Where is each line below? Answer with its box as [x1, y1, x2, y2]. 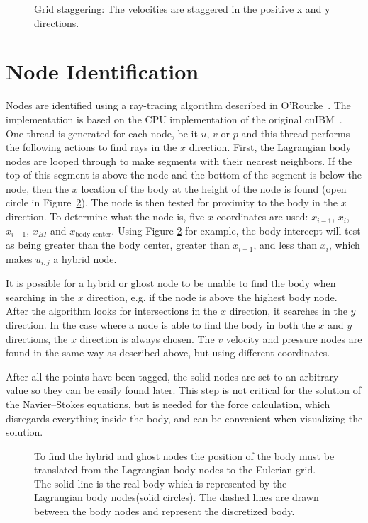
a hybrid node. [53, 251, 117, 266]
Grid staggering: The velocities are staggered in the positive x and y [34, 1, 330, 16]
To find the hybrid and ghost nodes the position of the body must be [34, 448, 335, 463]
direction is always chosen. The [79, 331, 215, 346]
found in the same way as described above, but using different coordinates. [6, 345, 330, 360]
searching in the [6, 289, 74, 304]
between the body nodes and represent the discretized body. [34, 504, 295, 519]
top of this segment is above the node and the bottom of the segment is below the [6, 167, 362, 182]
